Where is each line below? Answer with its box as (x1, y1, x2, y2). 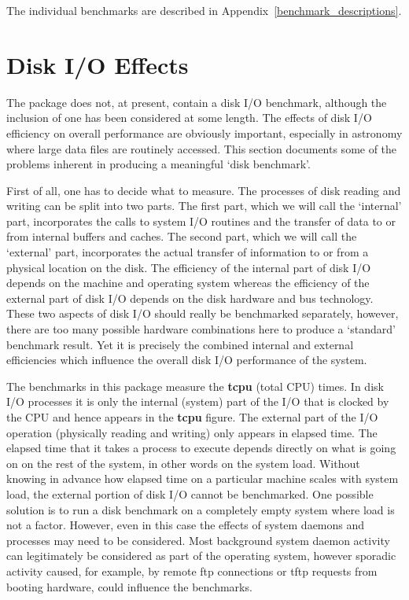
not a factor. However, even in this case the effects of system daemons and (6, 517, 365, 533)
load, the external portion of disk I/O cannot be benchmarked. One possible (6, 485, 374, 502)
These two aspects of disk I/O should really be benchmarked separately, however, (6, 305, 399, 322)
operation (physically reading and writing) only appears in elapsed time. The (6, 424, 378, 440)
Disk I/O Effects (6, 48, 189, 80)
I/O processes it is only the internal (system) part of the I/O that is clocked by (6, 393, 389, 410)
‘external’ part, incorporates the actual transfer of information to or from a (6, 244, 369, 260)
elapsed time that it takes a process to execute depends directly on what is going (6, 440, 396, 456)
